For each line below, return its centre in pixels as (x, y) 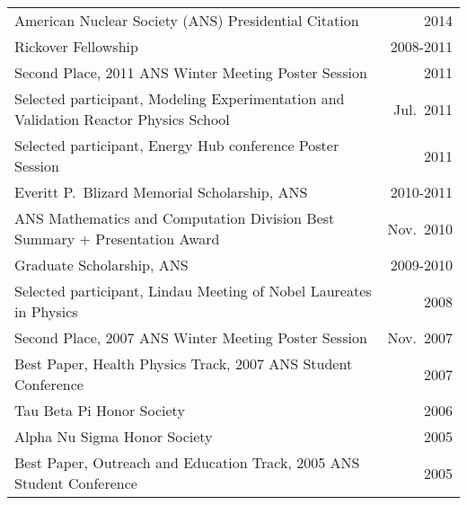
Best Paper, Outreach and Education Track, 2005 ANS (187, 462)
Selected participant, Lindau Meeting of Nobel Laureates (193, 291)
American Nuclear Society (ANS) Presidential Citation (187, 20)
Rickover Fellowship (76, 46)
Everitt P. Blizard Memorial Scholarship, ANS (161, 192)
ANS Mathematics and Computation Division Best (175, 218)
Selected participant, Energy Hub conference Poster (177, 145)
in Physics (46, 311)
